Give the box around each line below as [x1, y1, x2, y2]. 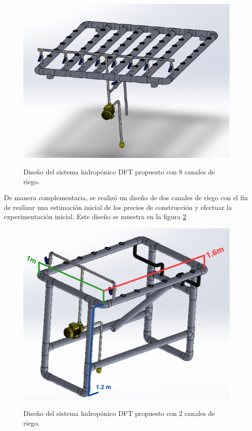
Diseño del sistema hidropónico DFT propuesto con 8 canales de [23, 167, 215, 177]
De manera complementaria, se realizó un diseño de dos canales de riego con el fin [4, 192, 248, 203]
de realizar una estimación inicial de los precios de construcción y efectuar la [4, 202, 232, 212]
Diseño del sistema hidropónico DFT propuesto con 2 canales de [23, 408, 215, 418]
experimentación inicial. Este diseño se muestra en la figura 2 [4, 211, 186, 222]
